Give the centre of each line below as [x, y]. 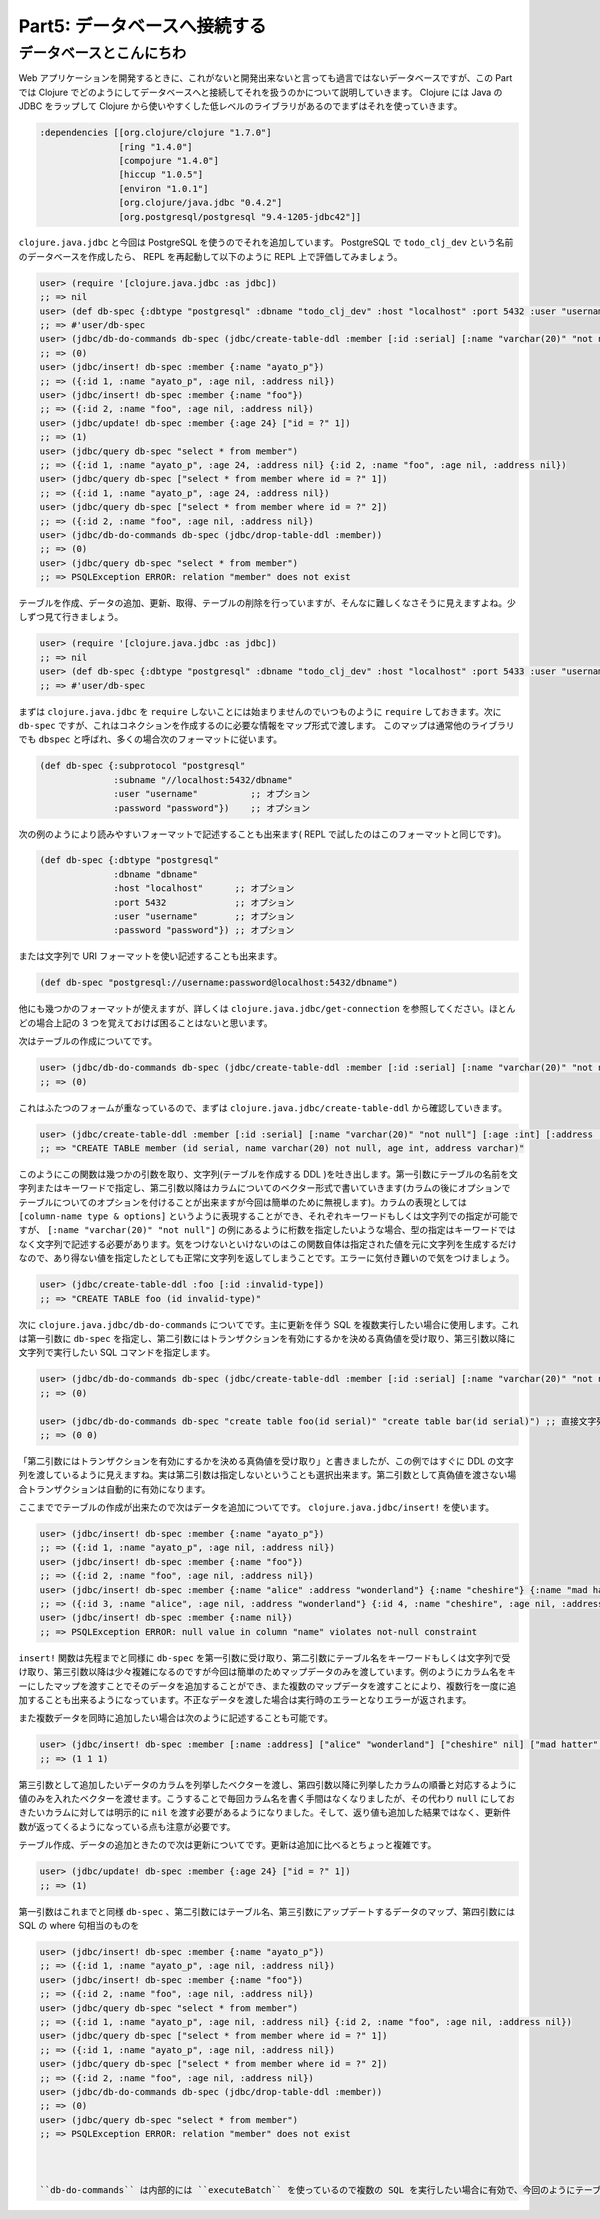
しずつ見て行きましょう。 [71, 617]
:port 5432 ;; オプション [204, 902]
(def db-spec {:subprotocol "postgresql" [142, 766]
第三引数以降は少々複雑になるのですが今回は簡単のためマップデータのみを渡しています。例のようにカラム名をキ [285, 1672]
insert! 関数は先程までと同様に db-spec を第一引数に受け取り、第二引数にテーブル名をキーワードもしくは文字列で [260, 1657]
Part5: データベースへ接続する [142, 26]
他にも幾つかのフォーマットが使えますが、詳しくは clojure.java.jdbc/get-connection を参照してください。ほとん [267, 1009]
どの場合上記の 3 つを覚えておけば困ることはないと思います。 [146, 1022]
